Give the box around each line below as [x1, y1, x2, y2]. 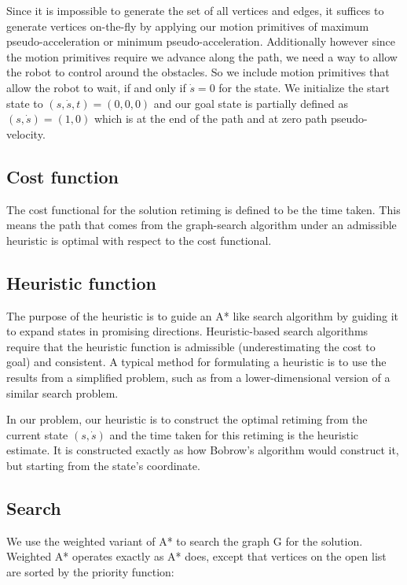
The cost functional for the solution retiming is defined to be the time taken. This [6, 201, 401, 217]
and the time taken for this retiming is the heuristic [109, 426, 359, 442]
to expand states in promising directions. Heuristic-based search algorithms [6, 323, 368, 339]
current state [6, 426, 68, 442]
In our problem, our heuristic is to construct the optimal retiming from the [6, 411, 368, 428]
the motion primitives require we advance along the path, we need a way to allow [6, 48, 398, 65]
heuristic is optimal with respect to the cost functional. [6, 231, 272, 248]
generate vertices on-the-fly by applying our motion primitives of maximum [6, 17, 369, 34]
